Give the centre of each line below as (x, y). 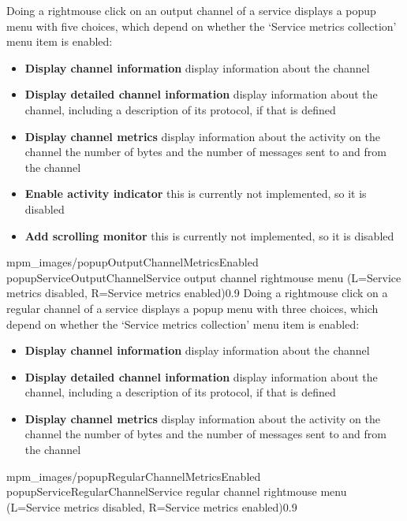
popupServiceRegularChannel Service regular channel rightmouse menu (177, 491)
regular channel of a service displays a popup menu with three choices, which (192, 308)
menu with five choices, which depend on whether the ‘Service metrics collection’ (202, 26)
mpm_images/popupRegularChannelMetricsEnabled (134, 476)
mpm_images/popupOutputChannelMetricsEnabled (133, 262)
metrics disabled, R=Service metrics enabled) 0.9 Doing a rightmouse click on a (197, 293)
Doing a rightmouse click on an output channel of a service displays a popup (191, 10)
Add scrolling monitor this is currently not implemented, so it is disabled (209, 235)
